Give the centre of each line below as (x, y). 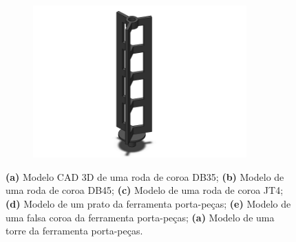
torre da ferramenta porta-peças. (74, 231)
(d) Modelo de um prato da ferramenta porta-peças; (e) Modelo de (148, 203)
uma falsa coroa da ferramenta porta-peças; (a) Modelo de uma (140, 217)
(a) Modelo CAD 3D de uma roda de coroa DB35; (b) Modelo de (145, 176)
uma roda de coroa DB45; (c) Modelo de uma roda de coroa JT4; (145, 190)
